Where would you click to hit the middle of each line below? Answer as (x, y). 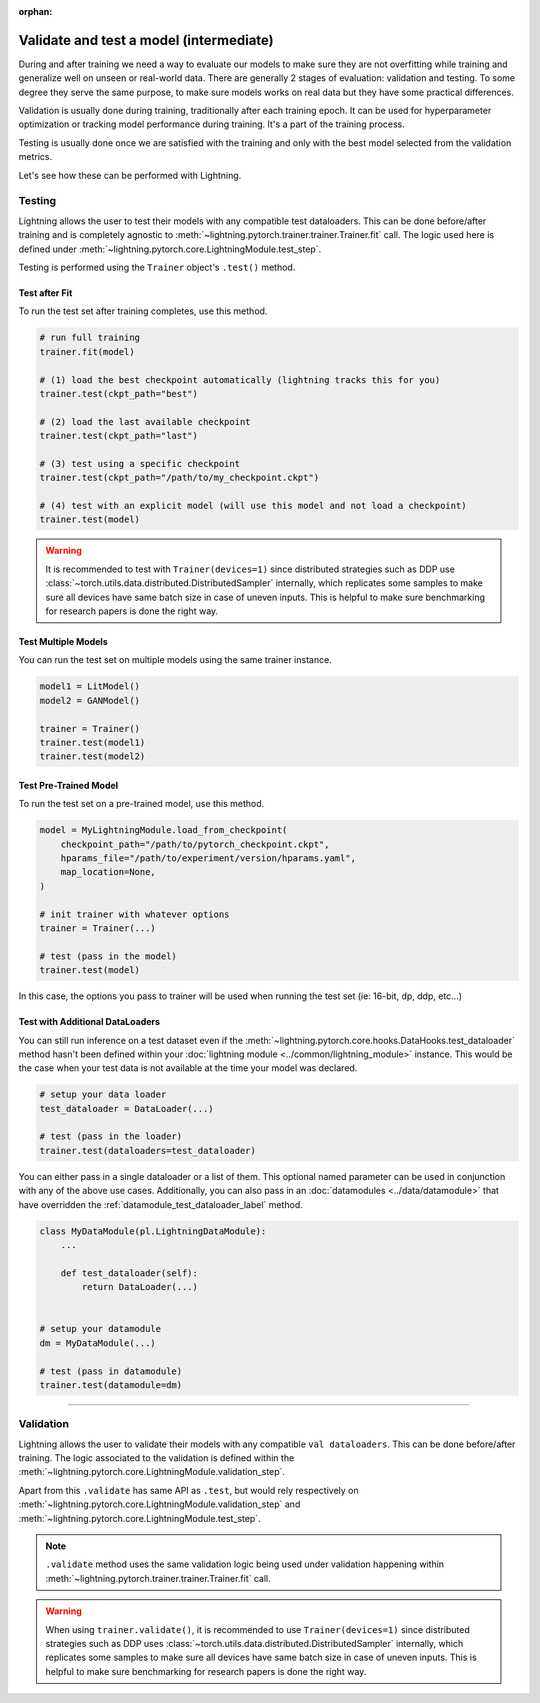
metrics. (35, 157)
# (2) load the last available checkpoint (145, 421)
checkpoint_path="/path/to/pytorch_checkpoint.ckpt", (195, 844)
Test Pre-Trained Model (68, 785)
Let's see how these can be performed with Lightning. (130, 175)
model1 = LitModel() (89, 686)
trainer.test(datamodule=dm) (111, 1384)
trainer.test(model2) (92, 756)
